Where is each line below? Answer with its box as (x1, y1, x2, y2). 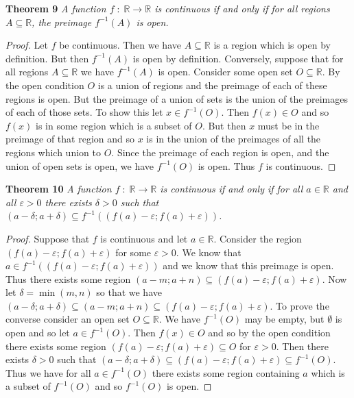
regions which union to (5, 145, 101, 159)
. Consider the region (213, 231, 302, 245)
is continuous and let (100, 231, 188, 245)
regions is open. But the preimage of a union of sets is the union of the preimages (5, 91, 348, 105)
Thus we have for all (5, 365, 91, 380)
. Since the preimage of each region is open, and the (111, 145, 329, 159)
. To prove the (270, 298, 329, 312)
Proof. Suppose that (5, 231, 90, 245)
